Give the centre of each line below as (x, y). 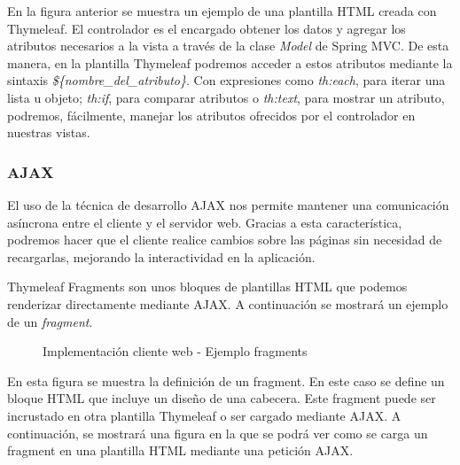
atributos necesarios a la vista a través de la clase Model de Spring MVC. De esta (228, 46)
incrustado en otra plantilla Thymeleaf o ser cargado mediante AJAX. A (204, 415)
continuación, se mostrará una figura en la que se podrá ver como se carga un (218, 433)
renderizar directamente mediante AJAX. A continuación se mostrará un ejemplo (228, 303)
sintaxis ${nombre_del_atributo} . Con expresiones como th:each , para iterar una (226, 80)
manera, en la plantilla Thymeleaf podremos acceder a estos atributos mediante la (230, 62)
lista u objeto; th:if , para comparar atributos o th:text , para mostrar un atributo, (226, 97)
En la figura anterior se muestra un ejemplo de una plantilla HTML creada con (222, 11)
